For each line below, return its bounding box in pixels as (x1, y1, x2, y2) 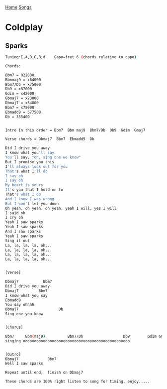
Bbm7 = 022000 (5, 72, 35, 78)
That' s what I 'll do (5, 169, 48, 174)
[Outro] (5, 352, 21, 357)
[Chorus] (5, 325, 23, 330)
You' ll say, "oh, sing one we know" (5, 155, 81, 160)
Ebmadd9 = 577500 (5, 110, 41, 115)
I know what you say (5, 293, 48, 298)
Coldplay (5, 22, 43, 33)
